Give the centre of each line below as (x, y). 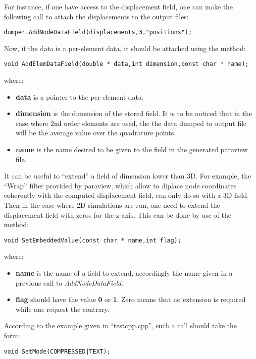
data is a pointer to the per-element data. (79, 96)
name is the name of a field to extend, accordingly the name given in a (124, 273)
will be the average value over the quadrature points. (96, 133)
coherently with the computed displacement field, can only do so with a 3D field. (127, 195)
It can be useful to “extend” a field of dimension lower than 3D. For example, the (128, 176)
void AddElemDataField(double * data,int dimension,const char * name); (126, 64)
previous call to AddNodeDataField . (69, 282)
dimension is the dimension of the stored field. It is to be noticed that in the (134, 113)
